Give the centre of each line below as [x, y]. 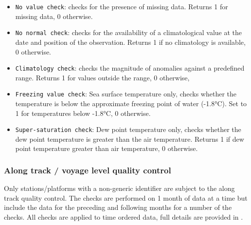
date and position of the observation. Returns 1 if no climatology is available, [130, 42]
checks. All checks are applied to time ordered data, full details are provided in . [124, 217]
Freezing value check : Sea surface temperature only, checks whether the [126, 94]
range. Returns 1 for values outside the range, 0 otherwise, [102, 77]
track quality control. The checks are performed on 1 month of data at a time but [126, 197]
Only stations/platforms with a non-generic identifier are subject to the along [119, 188]
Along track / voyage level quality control [88, 170]
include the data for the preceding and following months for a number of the [118, 207]
